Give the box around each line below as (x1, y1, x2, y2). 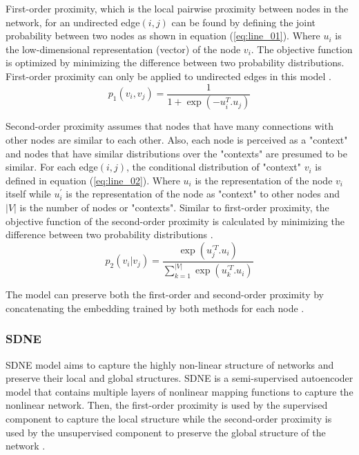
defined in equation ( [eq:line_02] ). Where (6, 173, 180, 187)
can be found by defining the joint (171, 14, 316, 29)
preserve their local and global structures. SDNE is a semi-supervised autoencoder (6, 371, 353, 385)
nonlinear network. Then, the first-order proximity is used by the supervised (6, 398, 328, 412)
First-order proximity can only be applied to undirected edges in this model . (6, 68, 331, 83)
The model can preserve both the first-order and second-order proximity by (6, 287, 324, 302)
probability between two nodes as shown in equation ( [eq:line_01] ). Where (6, 28, 320, 43)
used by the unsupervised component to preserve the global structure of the (6, 425, 326, 439)
